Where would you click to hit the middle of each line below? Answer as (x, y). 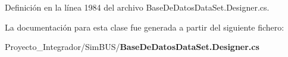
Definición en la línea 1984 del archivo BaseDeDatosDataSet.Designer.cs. (137, 7)
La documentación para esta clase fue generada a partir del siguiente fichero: (145, 27)
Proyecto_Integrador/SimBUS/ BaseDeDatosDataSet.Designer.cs (132, 47)
